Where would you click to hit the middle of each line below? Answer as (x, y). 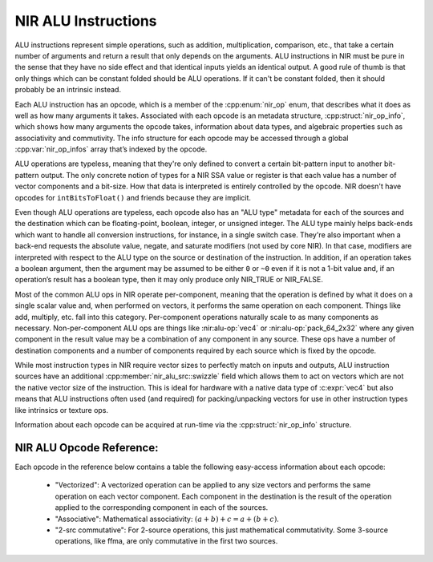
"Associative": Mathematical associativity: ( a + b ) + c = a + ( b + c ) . (167, 519)
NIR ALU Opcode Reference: (87, 448)
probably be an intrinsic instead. (68, 90)
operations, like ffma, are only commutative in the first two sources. (166, 541)
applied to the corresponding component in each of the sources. (162, 507)
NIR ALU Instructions (86, 21)
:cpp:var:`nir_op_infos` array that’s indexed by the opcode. (111, 149)
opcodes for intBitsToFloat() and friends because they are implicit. (133, 197)
